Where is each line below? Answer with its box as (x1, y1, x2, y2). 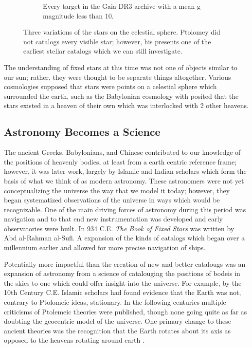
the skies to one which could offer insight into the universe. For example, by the (4, 277, 242, 288)
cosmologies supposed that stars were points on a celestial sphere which (4, 81, 217, 92)
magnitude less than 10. (43, 10, 114, 20)
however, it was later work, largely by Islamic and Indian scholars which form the (4, 166, 247, 176)
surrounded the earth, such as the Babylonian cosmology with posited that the (4, 91, 239, 101)
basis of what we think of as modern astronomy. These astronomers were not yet (4, 175, 244, 185)
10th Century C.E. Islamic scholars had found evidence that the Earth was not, (4, 287, 241, 297)
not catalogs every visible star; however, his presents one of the (23, 36, 211, 46)
